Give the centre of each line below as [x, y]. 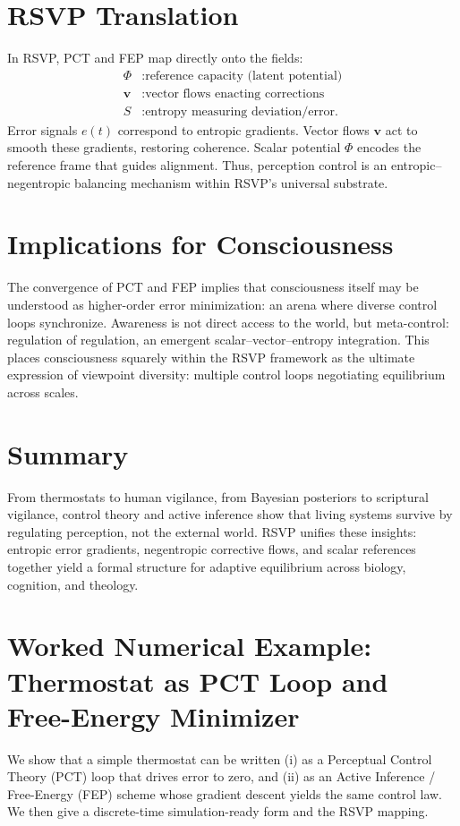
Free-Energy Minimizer [153, 715]
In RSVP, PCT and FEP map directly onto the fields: [155, 58]
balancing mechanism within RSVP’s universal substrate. [231, 182]
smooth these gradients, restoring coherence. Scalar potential [174, 147]
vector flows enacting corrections [235, 94]
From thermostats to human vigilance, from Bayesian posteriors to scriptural [218, 496]
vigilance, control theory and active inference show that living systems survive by [230, 514]
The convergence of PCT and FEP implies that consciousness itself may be [213, 287]
